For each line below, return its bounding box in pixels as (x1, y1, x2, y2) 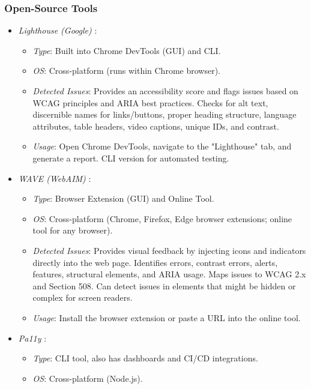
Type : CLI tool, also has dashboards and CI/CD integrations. (32, 352, 258, 364)
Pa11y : (18, 331, 47, 344)
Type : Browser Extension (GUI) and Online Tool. (32, 192, 214, 205)
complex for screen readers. (32, 291, 133, 304)
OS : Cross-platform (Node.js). (32, 372, 143, 384)
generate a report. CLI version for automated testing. (32, 151, 229, 164)
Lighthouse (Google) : (18, 24, 97, 37)
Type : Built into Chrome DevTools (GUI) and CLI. (32, 44, 221, 56)
